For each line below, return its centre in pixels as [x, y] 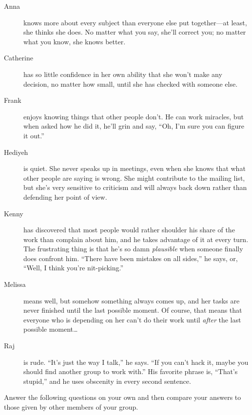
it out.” [34, 135]
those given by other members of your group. [71, 407]
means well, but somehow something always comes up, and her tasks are [132, 300]
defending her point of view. [65, 197]
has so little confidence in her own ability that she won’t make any [123, 74]
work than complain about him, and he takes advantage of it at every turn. [136, 239]
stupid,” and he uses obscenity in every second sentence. [107, 381]
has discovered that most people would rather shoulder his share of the [129, 230]
